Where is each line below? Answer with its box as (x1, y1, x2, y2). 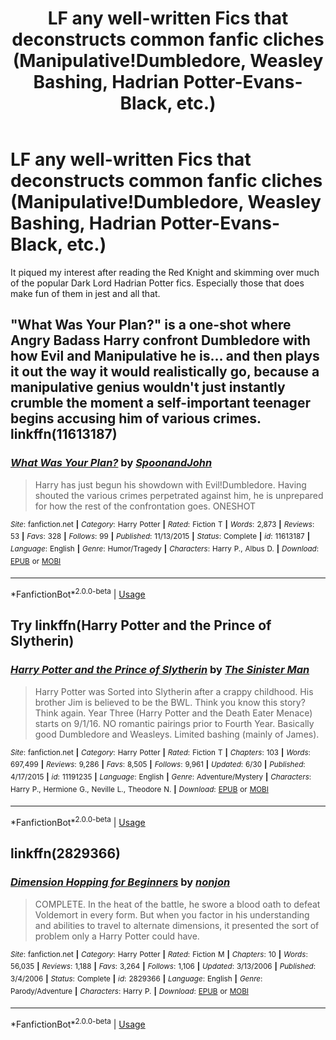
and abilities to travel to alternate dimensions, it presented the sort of (34, 919, 320, 931)
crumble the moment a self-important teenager (10, 395, 311, 412)
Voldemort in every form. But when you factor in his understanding (34, 908, 310, 921)
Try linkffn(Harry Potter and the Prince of (10, 617, 272, 634)
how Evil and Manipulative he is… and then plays (10, 348, 320, 365)
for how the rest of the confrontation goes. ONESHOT (34, 500, 257, 512)
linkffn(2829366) (10, 845, 121, 862)
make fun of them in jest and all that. (10, 287, 161, 299)
